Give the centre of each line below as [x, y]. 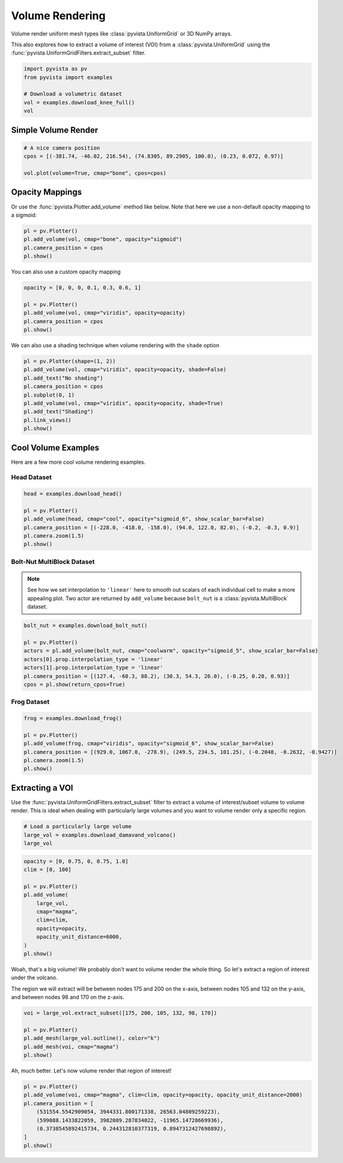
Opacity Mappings [47, 192]
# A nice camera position [62, 148]
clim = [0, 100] [48, 870]
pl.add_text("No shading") [63, 378]
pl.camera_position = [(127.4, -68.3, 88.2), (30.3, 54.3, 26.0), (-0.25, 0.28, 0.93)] [157, 676]
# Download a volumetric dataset [73, 94]
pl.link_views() [48, 420]
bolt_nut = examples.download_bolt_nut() [86, 626]
